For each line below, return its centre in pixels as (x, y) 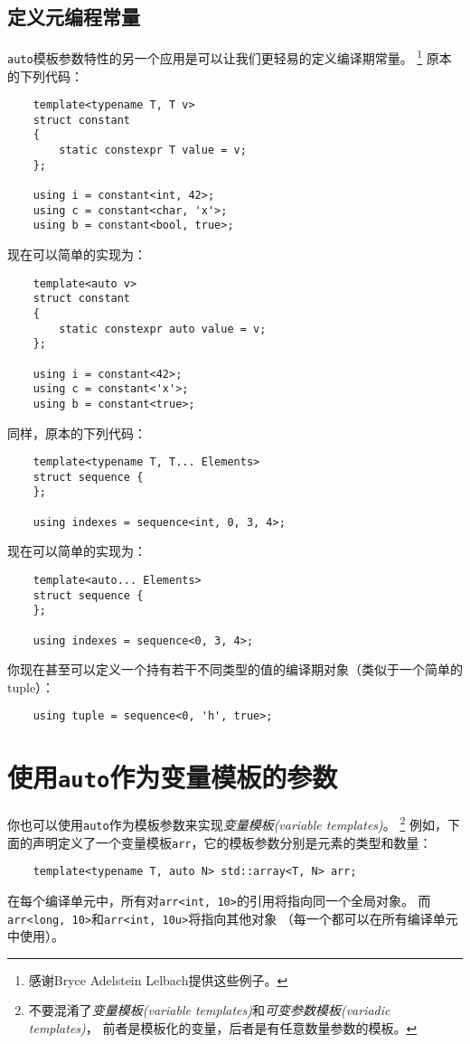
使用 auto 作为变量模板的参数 (173, 777)
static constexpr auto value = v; (163, 329)
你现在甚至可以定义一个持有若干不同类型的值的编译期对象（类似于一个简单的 (235, 669)
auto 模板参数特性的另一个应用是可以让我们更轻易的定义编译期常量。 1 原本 (230, 56)
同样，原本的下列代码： (77, 433)
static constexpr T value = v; (153, 150)
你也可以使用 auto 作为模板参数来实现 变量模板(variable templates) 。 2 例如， (227, 823)
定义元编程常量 (74, 17)
